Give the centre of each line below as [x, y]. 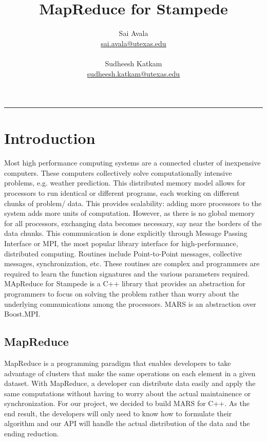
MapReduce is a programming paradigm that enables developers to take [118, 363]
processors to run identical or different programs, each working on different [122, 193]
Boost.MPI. [22, 314]
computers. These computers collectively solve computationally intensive [118, 172]
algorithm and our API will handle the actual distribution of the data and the [127, 423]
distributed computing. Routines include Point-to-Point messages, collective [123, 253]
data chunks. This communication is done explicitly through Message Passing [126, 233]
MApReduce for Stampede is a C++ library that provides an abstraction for [125, 283]
